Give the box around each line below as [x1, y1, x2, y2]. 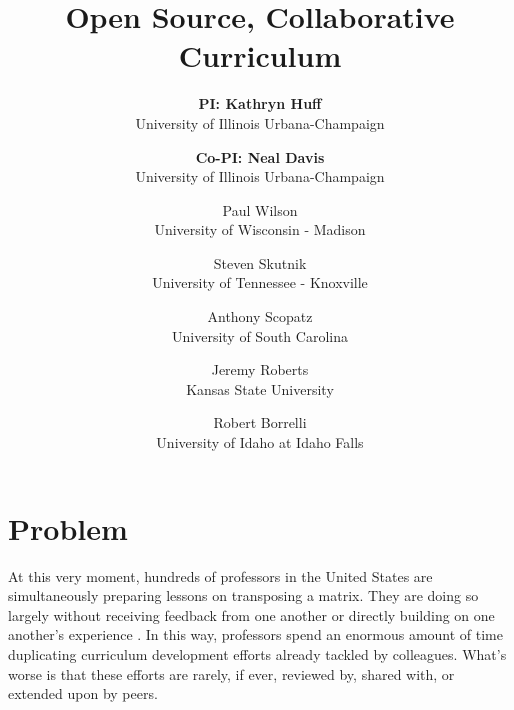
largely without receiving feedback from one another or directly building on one [8, 604, 495, 625]
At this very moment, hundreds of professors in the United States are [8, 565, 433, 586]
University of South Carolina [172, 325, 348, 346]
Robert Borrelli [213, 412, 307, 433]
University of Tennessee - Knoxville [152, 272, 368, 293]
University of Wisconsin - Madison [154, 219, 366, 240]
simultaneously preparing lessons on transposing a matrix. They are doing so [8, 585, 479, 606]
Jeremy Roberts [211, 359, 309, 380]
